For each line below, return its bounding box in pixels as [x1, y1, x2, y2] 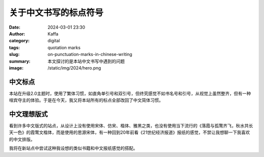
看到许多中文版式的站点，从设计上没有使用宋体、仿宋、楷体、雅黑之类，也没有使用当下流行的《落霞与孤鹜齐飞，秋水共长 [9, 123, 253, 129]
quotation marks [47, 44, 81, 51]
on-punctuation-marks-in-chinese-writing [47, 52, 132, 57]
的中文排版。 [9, 136, 35, 142]
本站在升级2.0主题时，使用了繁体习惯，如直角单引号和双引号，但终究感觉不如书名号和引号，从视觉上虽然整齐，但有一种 [9, 90, 251, 96]
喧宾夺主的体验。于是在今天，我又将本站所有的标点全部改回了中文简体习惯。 [9, 97, 163, 103]
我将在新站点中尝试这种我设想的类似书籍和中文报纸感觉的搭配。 [9, 145, 138, 151]
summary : [9, 58, 31, 64]
